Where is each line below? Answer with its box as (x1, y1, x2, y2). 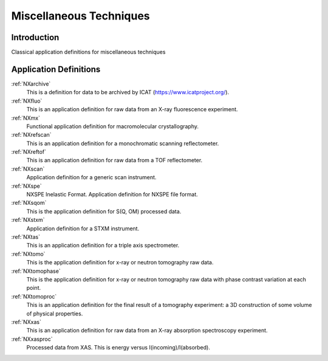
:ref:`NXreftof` (11, 148, 47, 156)
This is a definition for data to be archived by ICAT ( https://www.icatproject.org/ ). (26, 89, 230, 96)
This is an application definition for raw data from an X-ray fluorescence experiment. (26, 106, 238, 113)
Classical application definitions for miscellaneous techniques (11, 49, 166, 56)
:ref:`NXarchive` (11, 80, 51, 88)
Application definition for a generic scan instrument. (26, 174, 157, 181)
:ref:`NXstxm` (11, 216, 45, 224)
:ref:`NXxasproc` (11, 335, 53, 343)
